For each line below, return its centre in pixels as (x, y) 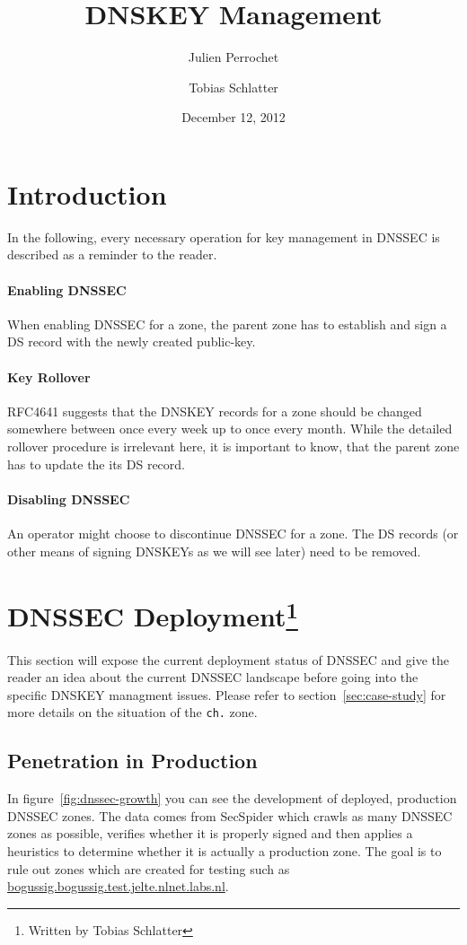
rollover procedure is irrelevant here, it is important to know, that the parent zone (233, 446)
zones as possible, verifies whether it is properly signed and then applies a (210, 833)
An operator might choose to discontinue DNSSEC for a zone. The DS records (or (233, 533)
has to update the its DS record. (96, 464)
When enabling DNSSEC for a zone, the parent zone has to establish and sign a (227, 324)
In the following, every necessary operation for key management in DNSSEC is (224, 236)
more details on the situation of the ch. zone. (132, 712)
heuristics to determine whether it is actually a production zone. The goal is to (225, 851)
